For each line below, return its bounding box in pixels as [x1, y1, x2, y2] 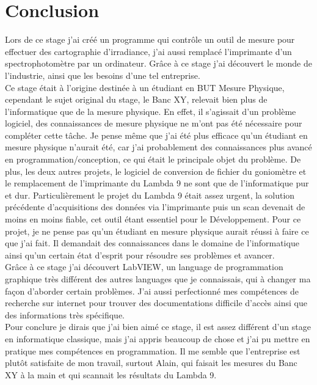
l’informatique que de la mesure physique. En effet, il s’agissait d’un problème [5, 105, 296, 117]
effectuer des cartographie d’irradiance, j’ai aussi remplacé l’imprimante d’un [5, 45, 292, 57]
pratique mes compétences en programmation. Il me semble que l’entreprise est [5, 344, 301, 357]
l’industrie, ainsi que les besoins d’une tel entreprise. [5, 68, 200, 81]
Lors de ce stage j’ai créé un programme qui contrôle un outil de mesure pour [5, 33, 295, 46]
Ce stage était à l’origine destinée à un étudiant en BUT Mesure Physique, [5, 81, 285, 94]
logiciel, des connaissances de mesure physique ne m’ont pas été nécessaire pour [5, 117, 302, 130]
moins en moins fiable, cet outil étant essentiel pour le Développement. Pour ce [5, 213, 301, 226]
